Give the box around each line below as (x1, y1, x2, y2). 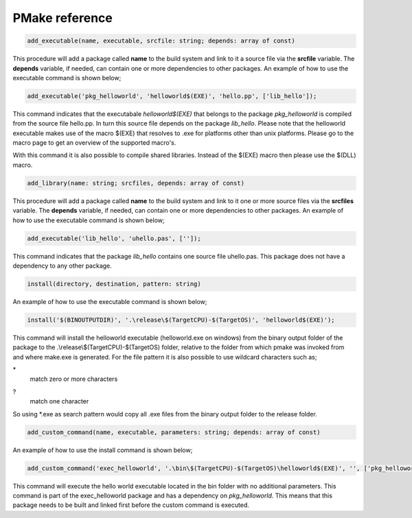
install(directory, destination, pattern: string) (27, 280, 202, 287)
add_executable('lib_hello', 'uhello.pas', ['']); (27, 234, 202, 242)
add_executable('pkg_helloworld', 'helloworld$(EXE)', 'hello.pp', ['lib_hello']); (27, 92, 317, 99)
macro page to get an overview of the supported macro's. (12, 139, 176, 147)
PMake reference (12, 10, 113, 25)
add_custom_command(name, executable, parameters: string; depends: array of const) (27, 428, 321, 436)
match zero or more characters (30, 375, 118, 384)
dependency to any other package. (12, 261, 113, 270)
